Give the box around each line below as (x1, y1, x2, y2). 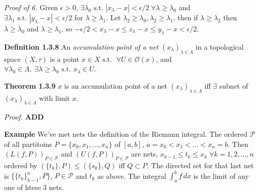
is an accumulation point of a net (64, 80, 167, 91)
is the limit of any (193, 170, 249, 181)
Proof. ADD (4, 111, 44, 122)
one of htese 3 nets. (4, 181, 64, 192)
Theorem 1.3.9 (4, 80, 56, 91)
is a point (50, 53, 80, 64)
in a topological (196, 41, 244, 52)
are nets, (131, 148, 158, 159)
